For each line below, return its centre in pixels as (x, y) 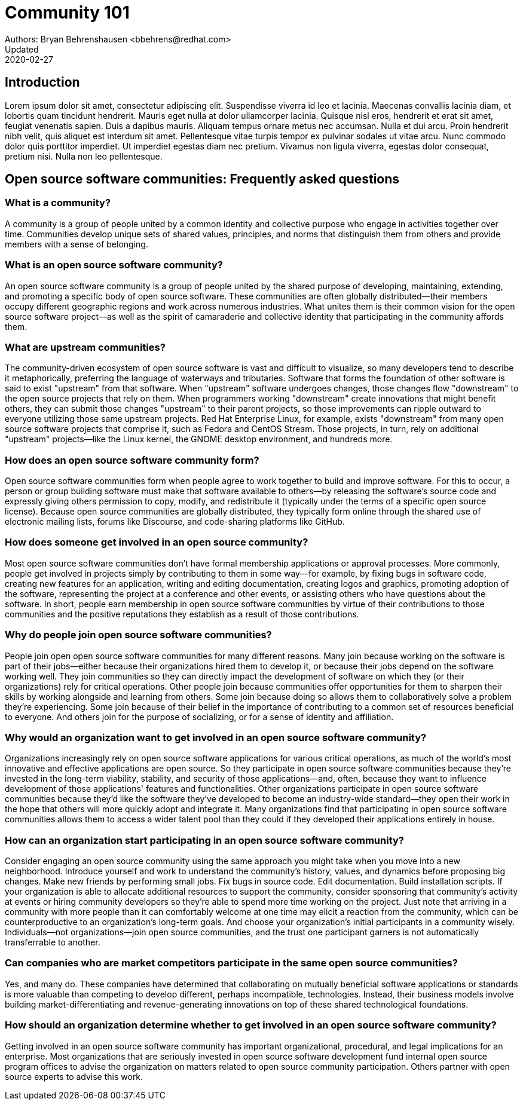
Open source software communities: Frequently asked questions (202, 179)
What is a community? (58, 203)
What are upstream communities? (85, 347)
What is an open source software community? (114, 265)
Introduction (42, 82)
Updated (22, 49)
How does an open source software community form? (132, 460)
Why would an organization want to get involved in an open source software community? (216, 737)
